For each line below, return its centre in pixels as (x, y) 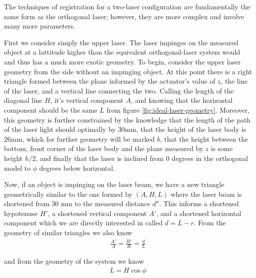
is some (222, 148)
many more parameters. (40, 26)
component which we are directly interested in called (83, 223)
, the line (234, 81)
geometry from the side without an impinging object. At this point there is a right (128, 71)
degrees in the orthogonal (210, 158)
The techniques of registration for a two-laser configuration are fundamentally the (127, 6)
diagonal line (23, 100)
